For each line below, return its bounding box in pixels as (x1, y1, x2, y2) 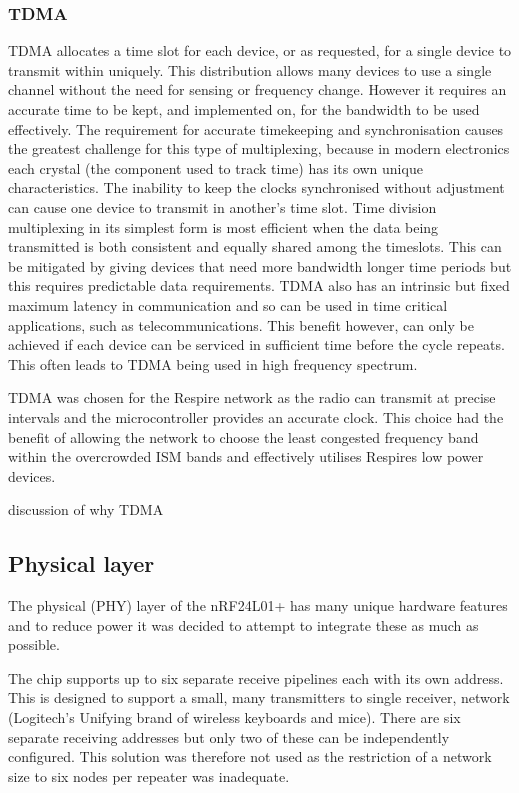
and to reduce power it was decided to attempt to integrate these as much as (8, 614, 479, 635)
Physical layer (8, 548, 155, 579)
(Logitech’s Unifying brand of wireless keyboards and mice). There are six (8, 707, 461, 728)
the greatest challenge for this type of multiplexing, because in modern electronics (8, 138, 510, 159)
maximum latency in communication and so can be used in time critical (8, 294, 448, 315)
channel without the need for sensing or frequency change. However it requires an (8, 79, 507, 100)
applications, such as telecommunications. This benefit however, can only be (8, 314, 474, 335)
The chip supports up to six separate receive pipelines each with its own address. (8, 667, 504, 688)
